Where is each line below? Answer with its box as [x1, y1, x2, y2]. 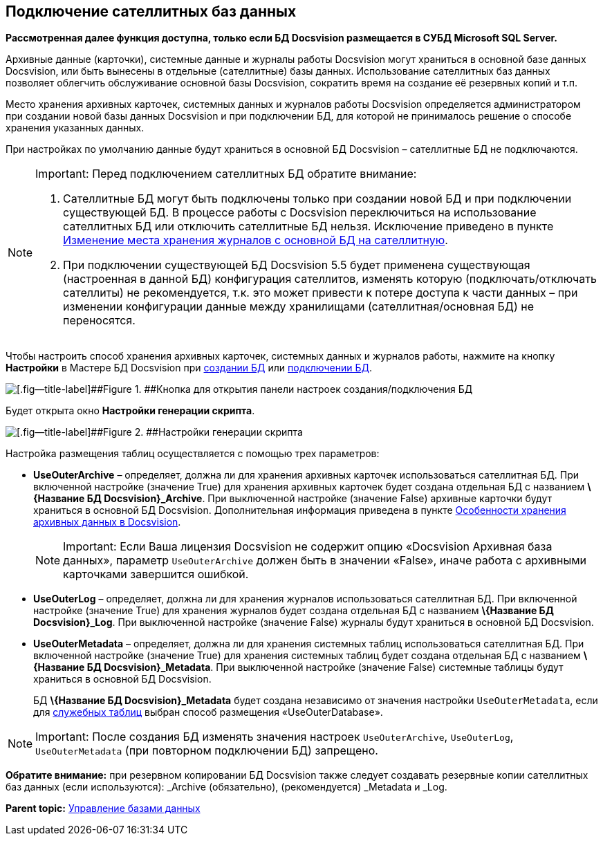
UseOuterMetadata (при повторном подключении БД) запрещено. [35, 743, 378, 758]
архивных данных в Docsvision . [33, 516, 181, 528]
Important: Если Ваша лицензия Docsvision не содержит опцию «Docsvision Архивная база [63, 539, 553, 554]
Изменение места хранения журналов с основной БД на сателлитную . [63, 233, 448, 248]
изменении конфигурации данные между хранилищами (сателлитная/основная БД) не [63, 299, 535, 314]
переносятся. [63, 313, 136, 328]
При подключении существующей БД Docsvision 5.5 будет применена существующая [63, 258, 530, 272]
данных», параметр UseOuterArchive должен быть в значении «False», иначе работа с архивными [63, 553, 587, 568]
